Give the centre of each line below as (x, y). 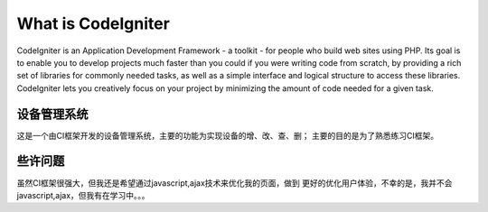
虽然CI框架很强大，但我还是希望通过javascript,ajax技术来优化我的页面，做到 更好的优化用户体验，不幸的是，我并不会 (235, 183)
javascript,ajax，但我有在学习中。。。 (83, 195)
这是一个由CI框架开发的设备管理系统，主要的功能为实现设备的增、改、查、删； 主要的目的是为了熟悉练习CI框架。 (227, 135)
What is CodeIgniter (94, 23)
